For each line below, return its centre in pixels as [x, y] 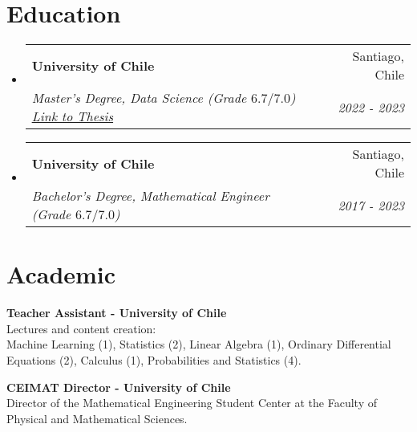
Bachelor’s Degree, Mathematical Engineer [150, 196]
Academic [61, 274]
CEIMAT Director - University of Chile [119, 387]
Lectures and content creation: [81, 328]
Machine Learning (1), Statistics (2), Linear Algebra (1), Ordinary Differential [199, 344]
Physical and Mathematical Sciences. [97, 418]
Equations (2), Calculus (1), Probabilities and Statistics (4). [154, 360]
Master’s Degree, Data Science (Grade [139, 98]
